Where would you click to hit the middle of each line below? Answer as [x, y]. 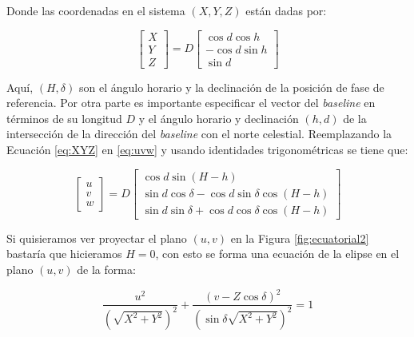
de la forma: [106, 269]
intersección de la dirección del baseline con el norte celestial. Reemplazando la [199, 134]
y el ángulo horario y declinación [219, 118]
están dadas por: [286, 10]
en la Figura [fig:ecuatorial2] [300, 238]
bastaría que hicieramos [64, 254]
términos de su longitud [64, 118]
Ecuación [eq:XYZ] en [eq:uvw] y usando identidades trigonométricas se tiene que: [207, 150]
